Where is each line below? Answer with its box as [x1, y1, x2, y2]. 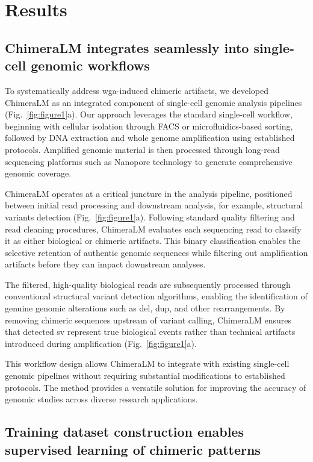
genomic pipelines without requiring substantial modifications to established [5, 369, 285, 382]
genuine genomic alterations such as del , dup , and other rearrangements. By [5, 302, 285, 314]
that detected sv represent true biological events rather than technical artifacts [5, 325, 296, 338]
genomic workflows [31, 56, 150, 75]
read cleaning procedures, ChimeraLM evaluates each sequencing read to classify [5, 222, 302, 235]
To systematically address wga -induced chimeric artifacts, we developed [5, 84, 268, 96]
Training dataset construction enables [5, 422, 244, 441]
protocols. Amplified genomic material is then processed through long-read [5, 143, 280, 155]
